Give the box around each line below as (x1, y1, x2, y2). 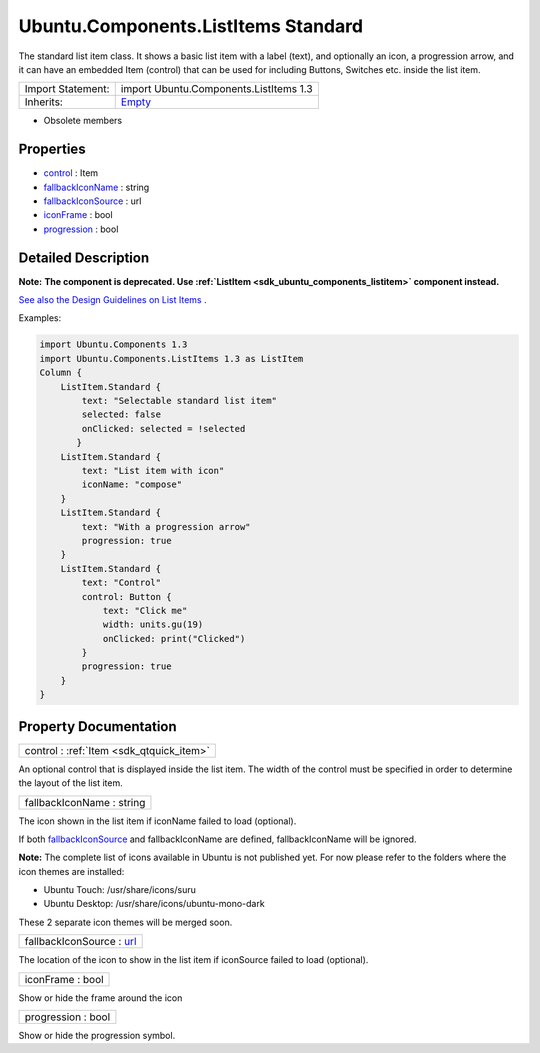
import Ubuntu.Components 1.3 (39, 339, 188, 350)
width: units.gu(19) (102, 619, 204, 630)
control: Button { (81, 591, 172, 602)
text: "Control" (81, 577, 162, 589)
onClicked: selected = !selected (81, 423, 246, 434)
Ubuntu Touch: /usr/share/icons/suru (43, 884, 197, 896)
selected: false (81, 409, 162, 420)
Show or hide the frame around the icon (18, 991, 183, 1004)
